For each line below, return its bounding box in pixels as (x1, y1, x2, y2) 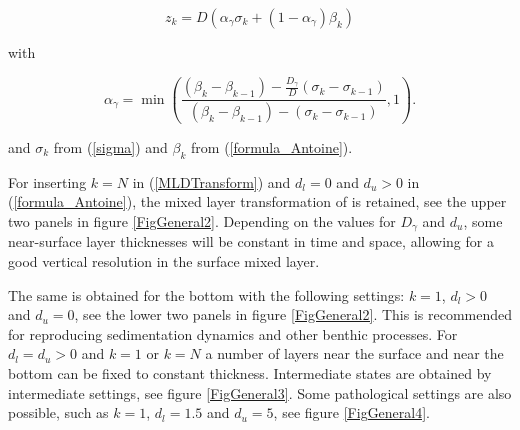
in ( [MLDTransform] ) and (132, 171, 291, 192)
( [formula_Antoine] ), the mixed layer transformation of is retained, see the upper (8, 191, 507, 212)
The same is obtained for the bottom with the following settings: (8, 284, 405, 305)
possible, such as (8, 402, 109, 423)
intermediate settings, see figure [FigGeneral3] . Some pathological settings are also (8, 382, 512, 403)
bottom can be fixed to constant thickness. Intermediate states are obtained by (8, 362, 492, 383)
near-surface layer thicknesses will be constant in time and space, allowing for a (8, 231, 494, 252)
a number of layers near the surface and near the (205, 343, 504, 364)
